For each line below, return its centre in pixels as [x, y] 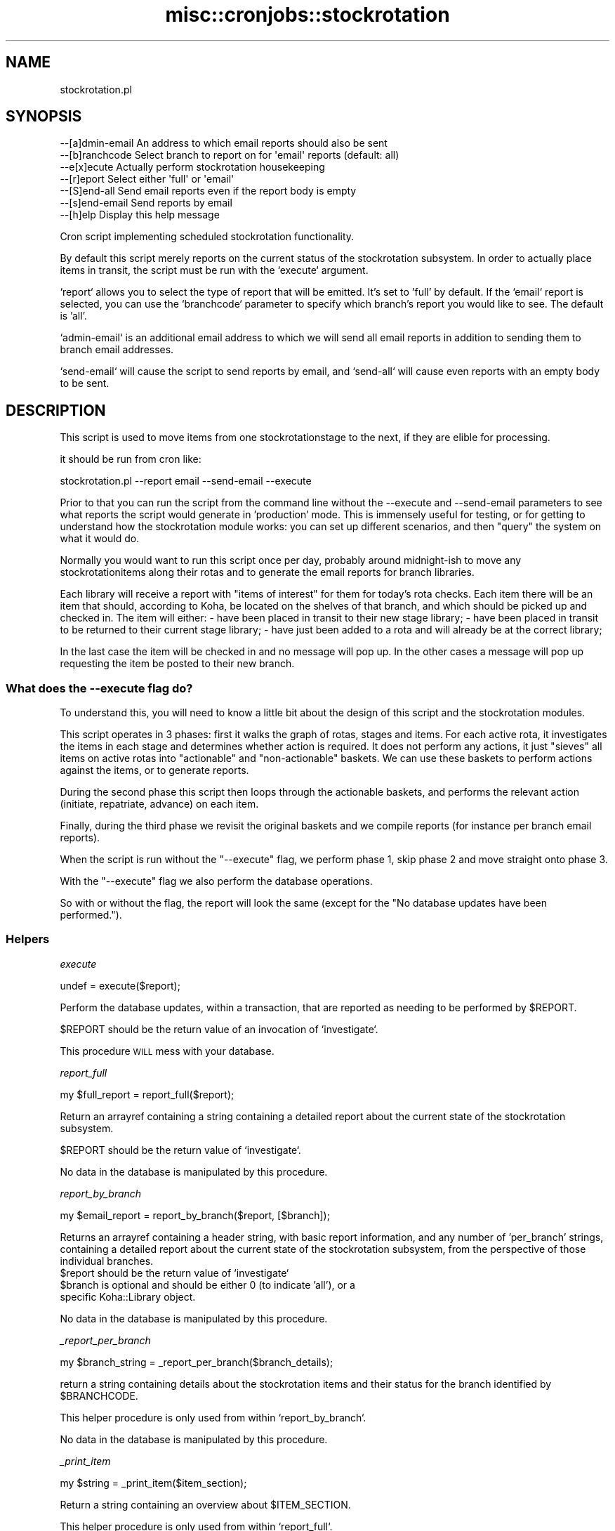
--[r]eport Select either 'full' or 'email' [147, 179]
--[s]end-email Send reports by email [146, 203]
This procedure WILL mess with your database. [167, 1051]
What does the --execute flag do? [99, 688]
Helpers [28, 939]
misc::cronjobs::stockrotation [307, 15]
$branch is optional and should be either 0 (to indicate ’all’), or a [207, 1284]
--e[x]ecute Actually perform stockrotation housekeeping [192, 167]
